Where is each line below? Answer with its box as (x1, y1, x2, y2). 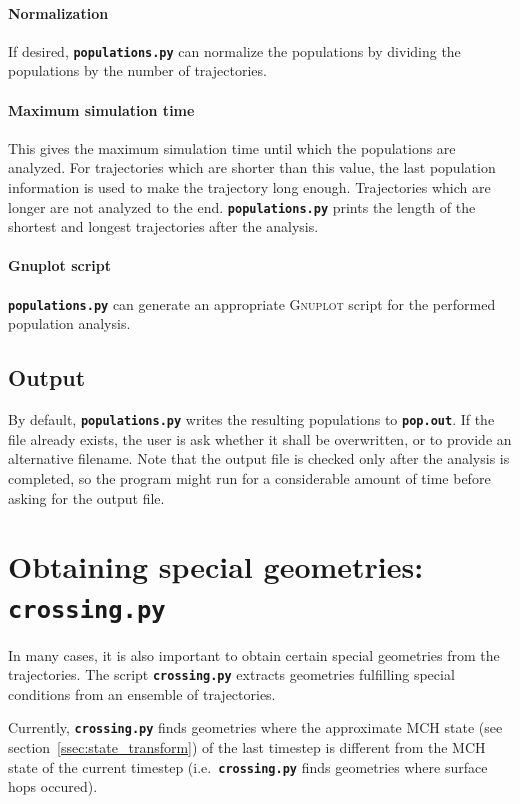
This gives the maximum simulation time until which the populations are (8, 137, 456, 158)
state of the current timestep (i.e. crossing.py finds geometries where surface (8, 756, 488, 777)
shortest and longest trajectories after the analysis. (8, 216, 319, 237)
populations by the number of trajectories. (8, 60, 267, 81)
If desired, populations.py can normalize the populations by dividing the (8, 40, 461, 61)
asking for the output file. (8, 487, 165, 508)
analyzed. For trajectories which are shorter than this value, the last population (8, 157, 496, 178)
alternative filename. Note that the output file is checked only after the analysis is (8, 448, 510, 469)
